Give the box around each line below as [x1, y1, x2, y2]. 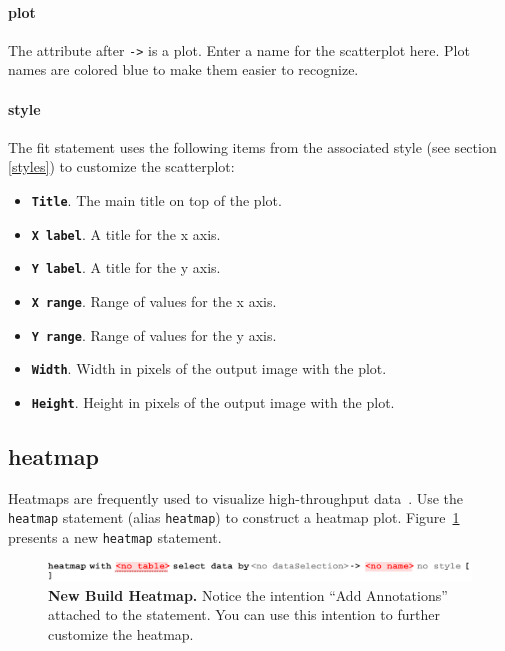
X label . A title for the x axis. [31, 223, 221, 244]
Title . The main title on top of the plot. [31, 190, 282, 211]
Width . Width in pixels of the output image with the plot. [31, 358, 387, 379]
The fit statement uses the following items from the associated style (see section [8, 136, 497, 157]
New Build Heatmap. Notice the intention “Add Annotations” [48, 584, 448, 605]
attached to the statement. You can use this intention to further [48, 604, 440, 625]
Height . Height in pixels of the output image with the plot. [31, 391, 395, 412]
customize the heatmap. [48, 623, 194, 644]
